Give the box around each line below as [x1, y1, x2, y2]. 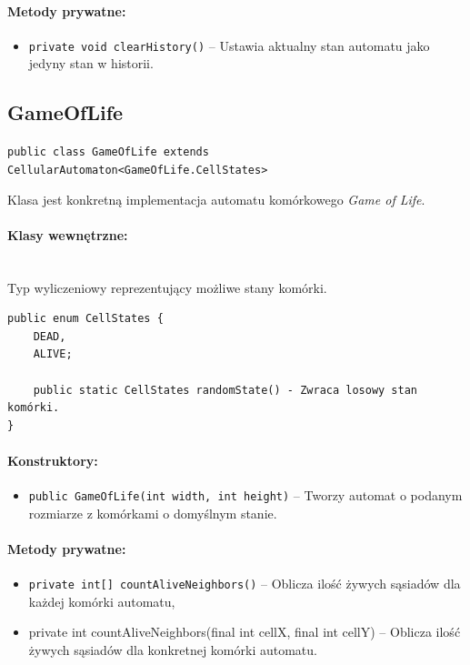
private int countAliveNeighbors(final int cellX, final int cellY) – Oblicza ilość [28, 622, 461, 641]
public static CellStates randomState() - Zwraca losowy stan [33, 383, 418, 397]
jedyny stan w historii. [28, 54, 154, 73]
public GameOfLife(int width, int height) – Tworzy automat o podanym [28, 486, 463, 505]
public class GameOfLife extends [7, 146, 209, 159]
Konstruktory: [7, 450, 98, 469]
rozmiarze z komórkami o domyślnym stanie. [28, 503, 277, 522]
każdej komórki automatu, [28, 591, 175, 610]
